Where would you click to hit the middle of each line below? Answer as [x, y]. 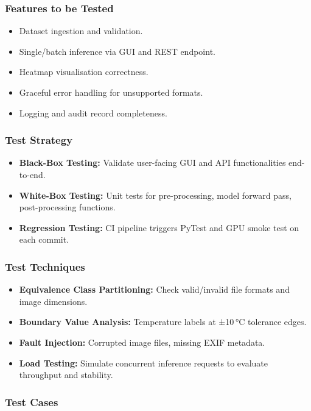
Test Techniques [45, 266]
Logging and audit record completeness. [93, 113]
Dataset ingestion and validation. [81, 31]
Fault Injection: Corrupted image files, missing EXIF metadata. [142, 342]
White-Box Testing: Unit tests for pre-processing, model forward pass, [155, 195]
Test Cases [32, 402]
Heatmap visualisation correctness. [84, 72]
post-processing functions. [67, 207]
